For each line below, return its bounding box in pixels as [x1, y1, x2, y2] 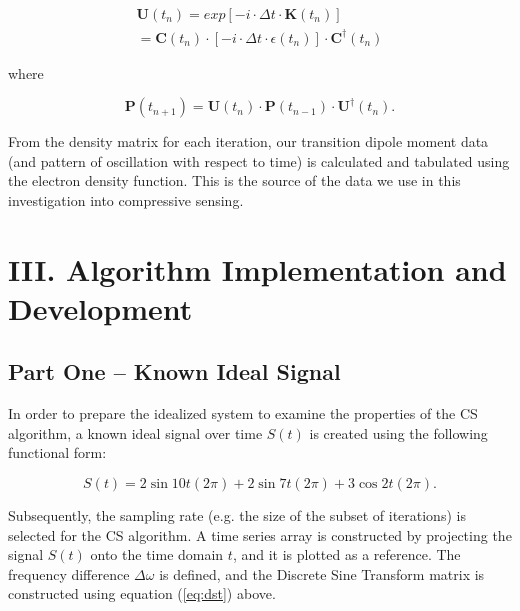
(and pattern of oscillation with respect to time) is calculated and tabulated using [8, 150, 510, 171]
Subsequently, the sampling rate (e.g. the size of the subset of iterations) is [8, 505, 466, 526]
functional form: [8, 442, 107, 463]
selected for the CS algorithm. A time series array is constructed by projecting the [8, 524, 512, 545]
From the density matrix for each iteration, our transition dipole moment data [8, 131, 489, 152]
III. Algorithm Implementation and [8, 248, 507, 289]
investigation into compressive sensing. [8, 189, 244, 210]
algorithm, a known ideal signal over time [8, 422, 263, 443]
